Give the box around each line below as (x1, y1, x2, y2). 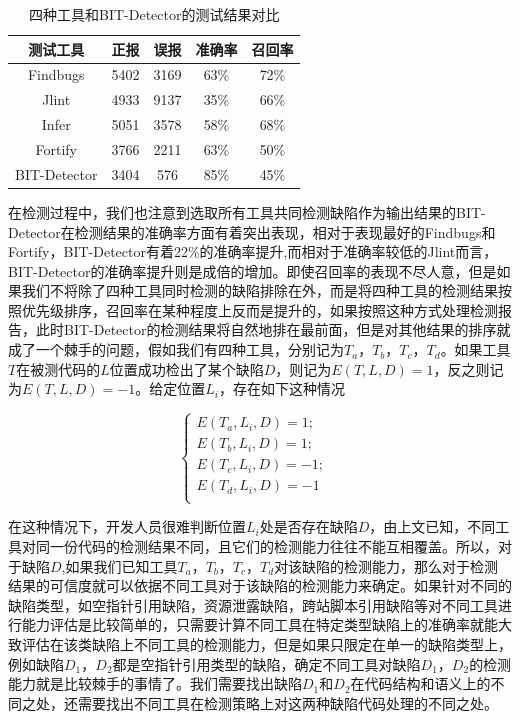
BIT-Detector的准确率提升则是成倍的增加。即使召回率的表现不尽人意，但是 (8, 260, 497, 281)
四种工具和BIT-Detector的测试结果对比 (29, 4, 280, 24)
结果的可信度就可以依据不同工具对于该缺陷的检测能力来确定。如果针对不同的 (8, 575, 512, 596)
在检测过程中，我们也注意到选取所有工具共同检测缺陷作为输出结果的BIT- (8, 201, 486, 222)
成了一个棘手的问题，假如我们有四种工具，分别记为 (8, 339, 344, 360)
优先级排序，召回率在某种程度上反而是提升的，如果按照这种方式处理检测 (21, 299, 498, 320)
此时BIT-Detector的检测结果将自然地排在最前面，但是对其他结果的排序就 (35, 319, 511, 340)
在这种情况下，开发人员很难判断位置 (8, 516, 246, 537)
